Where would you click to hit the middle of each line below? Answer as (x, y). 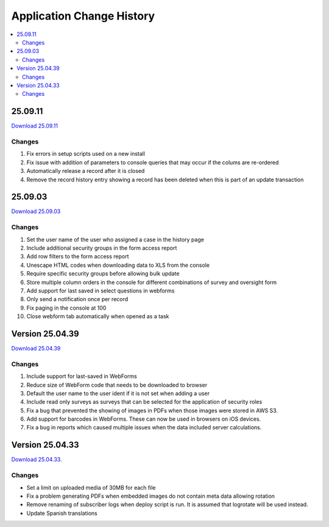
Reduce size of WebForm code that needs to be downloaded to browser (117, 385)
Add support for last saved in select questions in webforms (101, 291)
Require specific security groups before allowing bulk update (103, 274)
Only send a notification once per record (77, 299)
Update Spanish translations (62, 513)
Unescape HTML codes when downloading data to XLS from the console (118, 265)
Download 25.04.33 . (37, 460)
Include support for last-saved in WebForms (82, 376)
